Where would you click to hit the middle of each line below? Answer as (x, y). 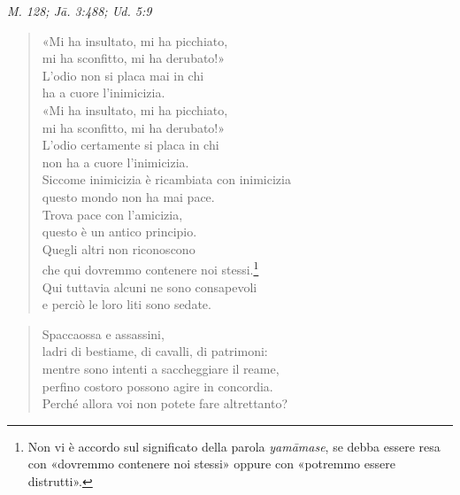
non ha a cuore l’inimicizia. (115, 162)
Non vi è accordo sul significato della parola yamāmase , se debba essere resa (234, 446)
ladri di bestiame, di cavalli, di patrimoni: (155, 351)
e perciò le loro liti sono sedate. (126, 304)
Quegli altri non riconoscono (119, 248)
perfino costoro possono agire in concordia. (157, 386)
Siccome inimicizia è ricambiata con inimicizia (166, 179)
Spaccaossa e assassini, (103, 333)
